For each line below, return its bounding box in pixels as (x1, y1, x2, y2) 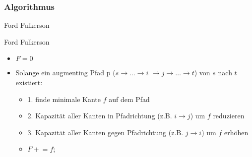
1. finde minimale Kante (27, 94, 101, 104)
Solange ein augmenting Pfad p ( (15, 67, 116, 78)
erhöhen (224, 127, 249, 137)
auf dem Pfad (109, 94, 150, 104)
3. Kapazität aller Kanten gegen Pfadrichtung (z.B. (27, 127, 184, 137)
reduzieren (213, 110, 245, 121)
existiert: (15, 77, 43, 87)
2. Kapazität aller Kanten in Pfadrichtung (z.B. (27, 110, 172, 121)
